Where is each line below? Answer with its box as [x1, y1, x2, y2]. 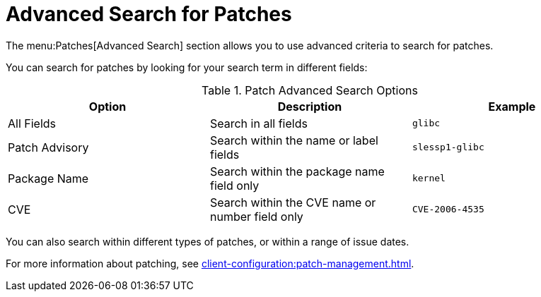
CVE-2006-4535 [412, 204, 484, 215]
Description [277, 99, 342, 114]
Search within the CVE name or [209, 195, 376, 210]
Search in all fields [209, 116, 308, 131]
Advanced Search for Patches [6, 2, 292, 26]
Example [488, 99, 536, 114]
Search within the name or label [209, 133, 378, 147]
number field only [209, 209, 303, 224]
